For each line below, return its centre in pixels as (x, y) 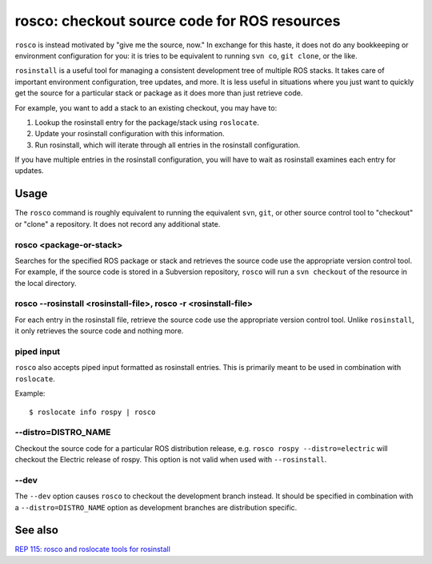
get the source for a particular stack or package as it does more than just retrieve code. (159, 93)
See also (37, 530)
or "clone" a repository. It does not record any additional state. (118, 224)
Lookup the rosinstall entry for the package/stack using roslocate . (147, 122)
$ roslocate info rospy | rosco (92, 412)
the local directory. (46, 283)
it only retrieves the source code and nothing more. (99, 331)
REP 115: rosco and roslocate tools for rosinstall (93, 550)
